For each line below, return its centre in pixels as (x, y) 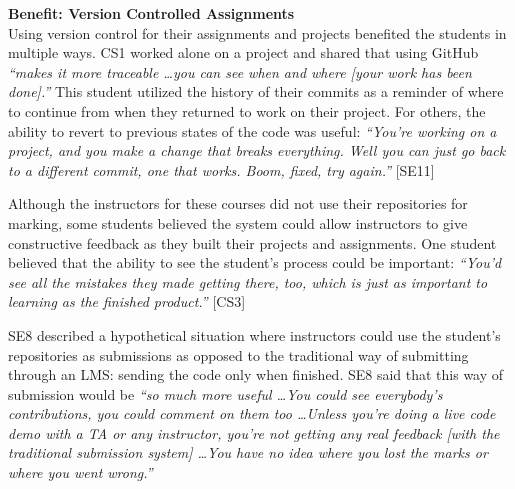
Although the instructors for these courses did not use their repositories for (238, 203)
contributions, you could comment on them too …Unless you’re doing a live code (252, 413)
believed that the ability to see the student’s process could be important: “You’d (255, 262)
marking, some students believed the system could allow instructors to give (238, 222)
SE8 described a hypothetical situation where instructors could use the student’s (254, 334)
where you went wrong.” (80, 472)
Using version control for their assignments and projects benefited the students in (257, 32)
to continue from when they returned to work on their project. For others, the (247, 110)
